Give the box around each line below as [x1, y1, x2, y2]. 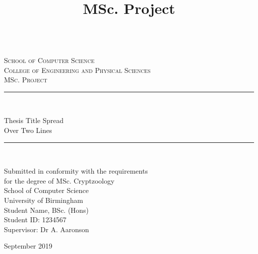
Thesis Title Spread [4, 115, 64, 126]
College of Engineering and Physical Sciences [4, 64, 151, 75]
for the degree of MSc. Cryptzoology [4, 175, 115, 186]
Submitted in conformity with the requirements [4, 166, 148, 176]
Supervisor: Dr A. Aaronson [4, 224, 89, 234]
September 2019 [4, 241, 53, 251]
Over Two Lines [4, 125, 52, 135]
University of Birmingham [4, 194, 83, 205]
